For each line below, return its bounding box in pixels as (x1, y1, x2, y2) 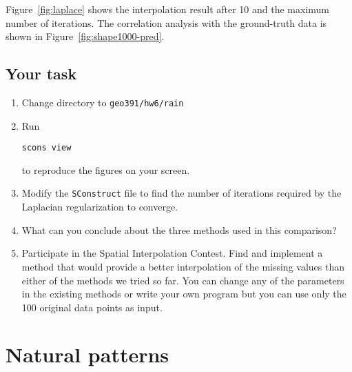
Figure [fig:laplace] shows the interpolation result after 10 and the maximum (6, 2, 330, 16)
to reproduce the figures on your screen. (21, 162, 190, 177)
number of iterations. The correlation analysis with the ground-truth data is (6, 15, 327, 30)
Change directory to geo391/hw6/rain (21, 95, 184, 109)
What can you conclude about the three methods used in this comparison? (21, 222, 337, 237)
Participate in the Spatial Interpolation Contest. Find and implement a (21, 246, 323, 260)
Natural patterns (6, 340, 169, 369)
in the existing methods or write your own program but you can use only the (21, 286, 346, 301)
